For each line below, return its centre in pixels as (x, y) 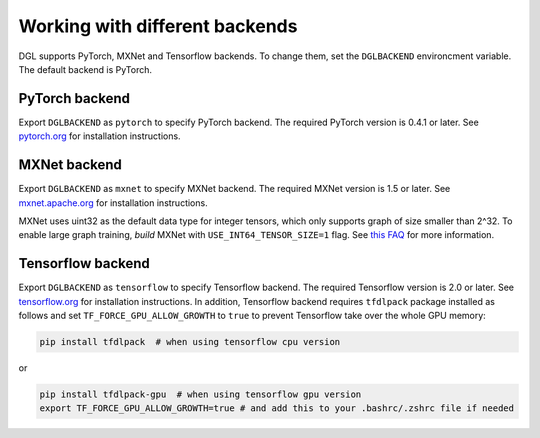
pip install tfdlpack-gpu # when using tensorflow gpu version (200, 394)
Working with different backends (158, 26)
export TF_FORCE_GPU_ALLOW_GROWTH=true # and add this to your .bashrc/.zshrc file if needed (277, 408)
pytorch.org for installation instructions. (99, 136)
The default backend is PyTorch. (85, 69)
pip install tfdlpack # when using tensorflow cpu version (190, 341)
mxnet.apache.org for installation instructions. (113, 202)
